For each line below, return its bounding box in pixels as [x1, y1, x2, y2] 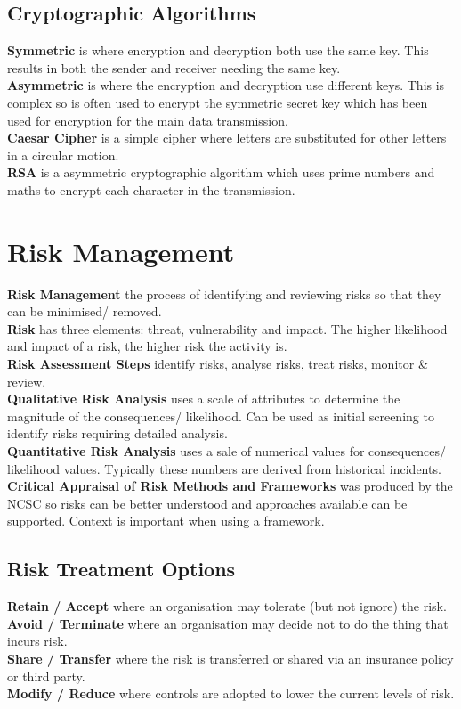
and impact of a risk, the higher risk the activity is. [7, 337, 287, 355]
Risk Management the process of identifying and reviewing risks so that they [7, 284, 441, 303]
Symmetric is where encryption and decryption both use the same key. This [7, 41, 429, 60]
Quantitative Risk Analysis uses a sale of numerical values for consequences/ [7, 442, 446, 460]
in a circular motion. [7, 145, 119, 164]
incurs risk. [7, 632, 68, 650]
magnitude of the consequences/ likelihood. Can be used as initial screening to [7, 406, 434, 425]
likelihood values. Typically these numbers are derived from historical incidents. [7, 459, 441, 477]
